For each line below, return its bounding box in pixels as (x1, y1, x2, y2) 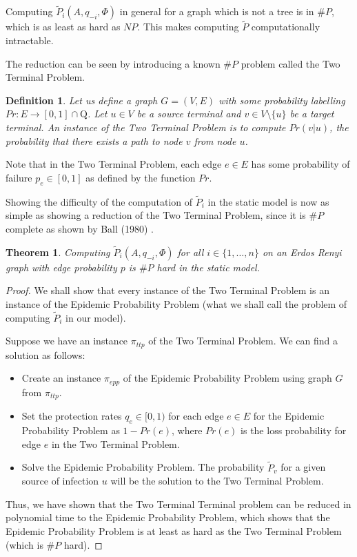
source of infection (21, 473, 99, 488)
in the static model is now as (207, 194, 329, 208)
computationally (251, 19, 320, 34)
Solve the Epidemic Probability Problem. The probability (21, 460, 265, 474)
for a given (280, 460, 326, 474)
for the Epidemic (253, 409, 325, 423)
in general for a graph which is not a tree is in (119, 4, 314, 19)
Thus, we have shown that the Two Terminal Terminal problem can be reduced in (6, 496, 351, 511)
